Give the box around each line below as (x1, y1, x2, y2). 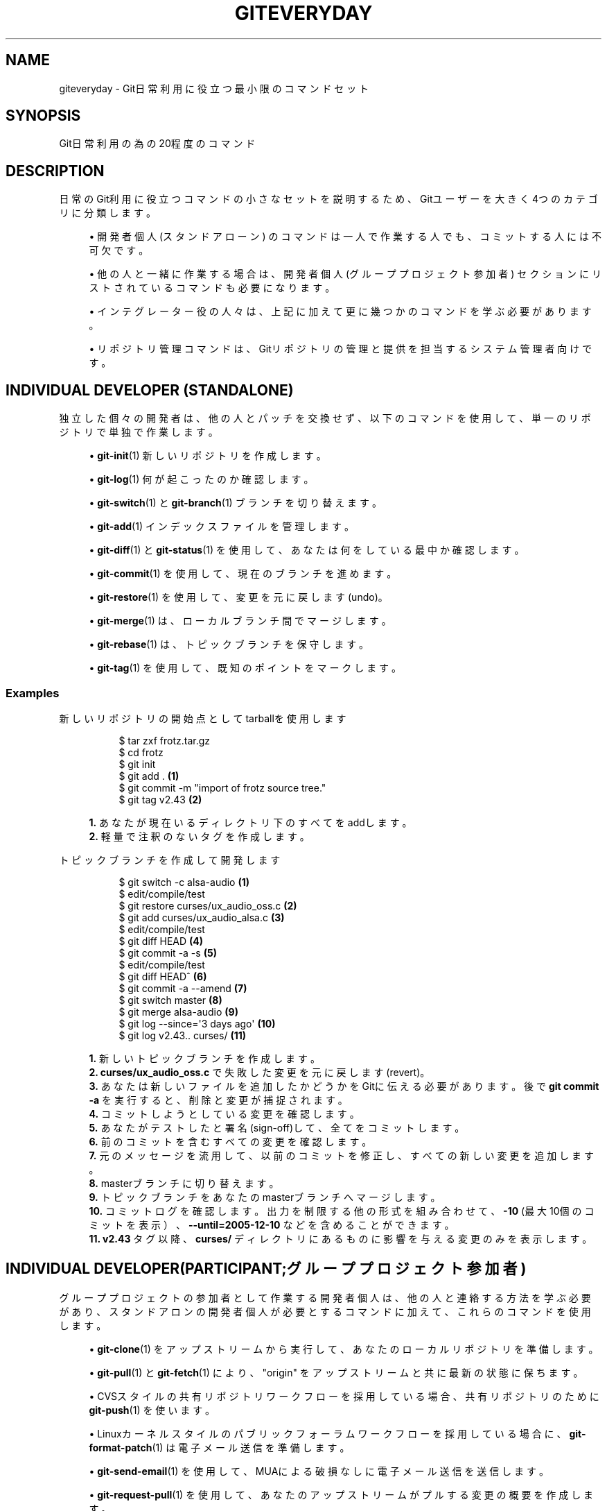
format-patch (89, 1441, 152, 1453)
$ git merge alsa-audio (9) (118, 1005, 238, 1018)
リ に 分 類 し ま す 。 (59, 207, 156, 219)
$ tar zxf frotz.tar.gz (118, 734, 211, 746)
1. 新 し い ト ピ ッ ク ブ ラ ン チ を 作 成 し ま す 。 (89, 1052, 320, 1064)
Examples (6, 685, 60, 700)
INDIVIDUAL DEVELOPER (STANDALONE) (6, 381, 294, 399)
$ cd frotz (118, 746, 164, 758)
